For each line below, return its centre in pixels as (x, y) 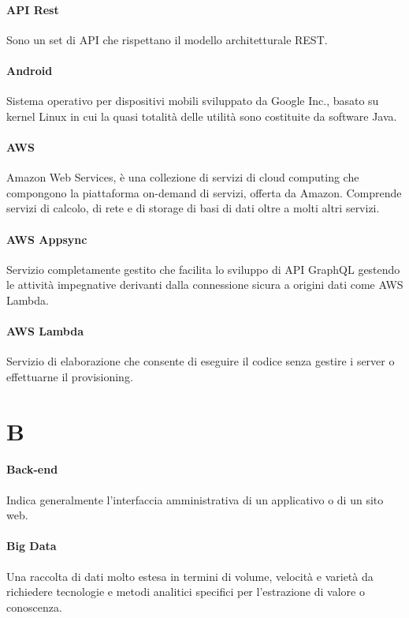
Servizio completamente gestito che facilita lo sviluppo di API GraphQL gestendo (203, 269)
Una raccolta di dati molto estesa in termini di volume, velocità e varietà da (190, 576)
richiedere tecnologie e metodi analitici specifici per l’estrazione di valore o (186, 592)
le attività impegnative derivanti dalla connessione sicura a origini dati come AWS (205, 285)
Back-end (32, 469)
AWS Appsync (47, 239)
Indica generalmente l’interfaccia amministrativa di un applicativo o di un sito (195, 499)
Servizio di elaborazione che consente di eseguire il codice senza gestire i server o (201, 361)
